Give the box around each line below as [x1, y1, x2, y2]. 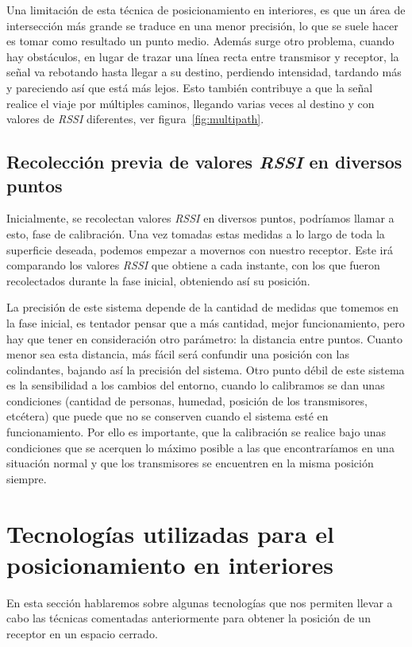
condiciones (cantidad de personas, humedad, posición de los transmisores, [6, 392, 368, 409]
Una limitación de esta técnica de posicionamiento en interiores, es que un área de [6, 2, 406, 17]
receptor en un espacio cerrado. [6, 625, 158, 641]
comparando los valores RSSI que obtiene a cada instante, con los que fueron [6, 257, 380, 273]
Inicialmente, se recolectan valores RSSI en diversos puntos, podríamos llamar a [6, 210, 395, 227]
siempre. [6, 470, 47, 486]
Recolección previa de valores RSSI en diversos [6, 149, 402, 174]
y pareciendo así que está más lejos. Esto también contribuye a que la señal [6, 79, 373, 95]
